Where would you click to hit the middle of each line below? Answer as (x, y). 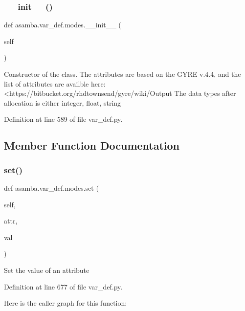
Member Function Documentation (92, 145)
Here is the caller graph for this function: (66, 303)
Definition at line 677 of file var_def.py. (63, 286)
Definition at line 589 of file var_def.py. (63, 119)
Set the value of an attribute (47, 270)
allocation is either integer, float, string (63, 102)
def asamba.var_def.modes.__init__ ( (63, 25)
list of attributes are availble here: (55, 83)
